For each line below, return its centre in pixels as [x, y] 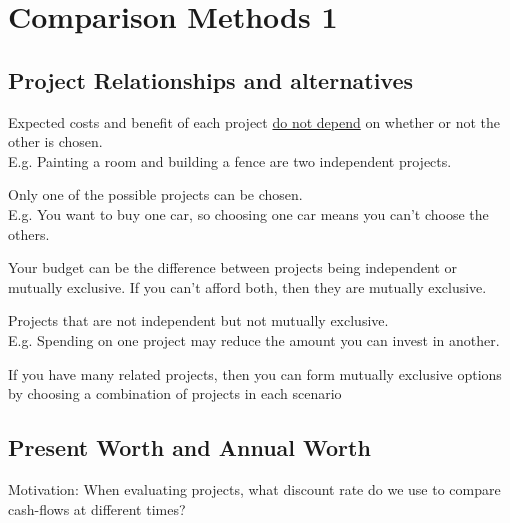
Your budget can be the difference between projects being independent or [233, 267]
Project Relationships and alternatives [211, 79]
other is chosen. [55, 141]
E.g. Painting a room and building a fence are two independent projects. [230, 160]
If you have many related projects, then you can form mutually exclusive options [255, 373]
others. [29, 233]
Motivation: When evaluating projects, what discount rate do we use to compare [254, 488]
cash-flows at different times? [97, 508]
